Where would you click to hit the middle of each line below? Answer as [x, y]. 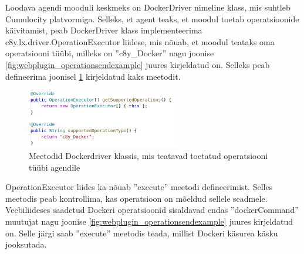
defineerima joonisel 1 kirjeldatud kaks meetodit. [93, 76]
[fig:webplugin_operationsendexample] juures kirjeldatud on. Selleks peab [138, 64]
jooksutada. [26, 244]
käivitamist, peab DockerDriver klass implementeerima [104, 30]
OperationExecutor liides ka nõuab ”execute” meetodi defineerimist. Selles [139, 187]
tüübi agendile [55, 167]
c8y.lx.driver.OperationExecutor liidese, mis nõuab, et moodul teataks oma [140, 41]
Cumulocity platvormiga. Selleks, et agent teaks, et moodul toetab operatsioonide [152, 18]
